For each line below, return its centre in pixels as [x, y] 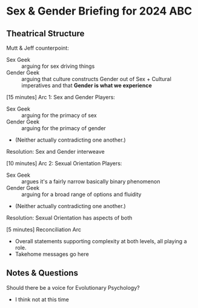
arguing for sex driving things [58, 66]
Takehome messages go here [52, 254]
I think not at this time [42, 299]
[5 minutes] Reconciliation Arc [44, 229]
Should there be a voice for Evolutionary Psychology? [73, 287]
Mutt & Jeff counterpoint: [38, 48]
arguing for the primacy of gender [64, 128]
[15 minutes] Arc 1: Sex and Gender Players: [61, 97]
